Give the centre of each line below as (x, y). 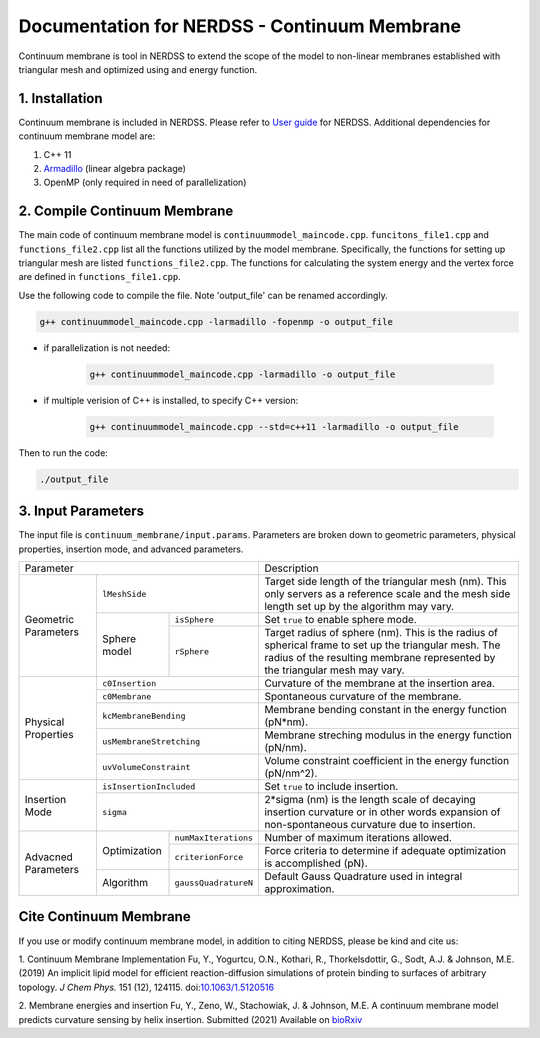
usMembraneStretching (151, 741)
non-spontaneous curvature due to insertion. (370, 825)
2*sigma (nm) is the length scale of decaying (370, 800)
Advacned (49, 857)
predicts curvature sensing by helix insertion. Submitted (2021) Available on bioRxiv (190, 1019)
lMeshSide (124, 593)
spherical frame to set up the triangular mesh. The (382, 645)
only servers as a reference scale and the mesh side (387, 594)
